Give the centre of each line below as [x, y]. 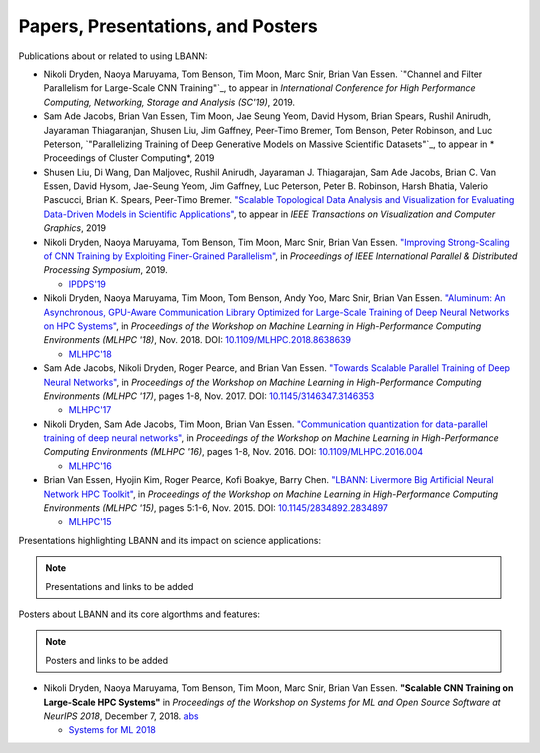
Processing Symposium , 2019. [106, 270]
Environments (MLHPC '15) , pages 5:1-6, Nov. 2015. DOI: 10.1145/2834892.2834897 [216, 508]
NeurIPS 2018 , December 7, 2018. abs [121, 716]
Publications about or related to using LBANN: [113, 56]
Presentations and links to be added [119, 586]
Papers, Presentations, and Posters [168, 26]
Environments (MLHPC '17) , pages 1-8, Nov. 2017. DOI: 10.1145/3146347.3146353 [209, 396]
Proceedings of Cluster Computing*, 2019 [129, 158]
